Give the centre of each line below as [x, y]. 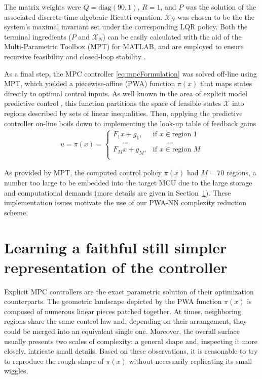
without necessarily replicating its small [191, 361]
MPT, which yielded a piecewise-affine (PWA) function [90, 83]
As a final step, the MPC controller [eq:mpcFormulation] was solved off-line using [130, 73]
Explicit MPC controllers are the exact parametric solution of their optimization [129, 291]
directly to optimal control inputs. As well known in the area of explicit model [126, 93]
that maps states [226, 83]
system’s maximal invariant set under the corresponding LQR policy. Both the [126, 27]
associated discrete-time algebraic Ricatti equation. [83, 16]
